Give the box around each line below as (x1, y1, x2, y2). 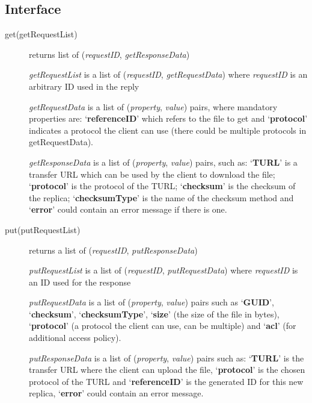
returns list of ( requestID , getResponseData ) (29, 48, 190, 60)
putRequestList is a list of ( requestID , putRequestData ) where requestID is (29, 264, 298, 276)
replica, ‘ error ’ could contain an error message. (29, 387, 204, 399)
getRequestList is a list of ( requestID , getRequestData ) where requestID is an (29, 68, 308, 81)
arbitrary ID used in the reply (29, 80, 139, 92)
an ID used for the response (29, 275, 131, 288)
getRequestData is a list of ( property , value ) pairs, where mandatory (29, 100, 278, 113)
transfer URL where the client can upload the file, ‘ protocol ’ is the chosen (29, 363, 305, 376)
